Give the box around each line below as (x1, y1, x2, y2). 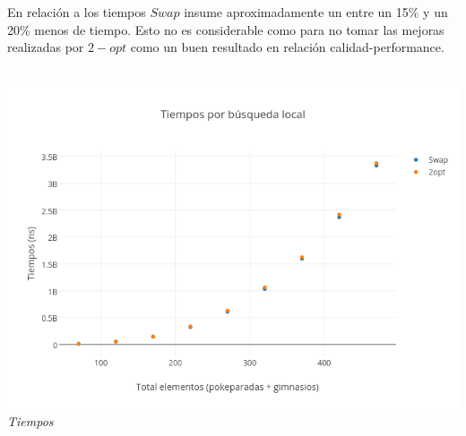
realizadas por (7, 38, 84, 56)
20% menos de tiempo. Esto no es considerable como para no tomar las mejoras (7, 20, 444, 38)
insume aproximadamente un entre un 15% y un (184, 3, 448, 21)
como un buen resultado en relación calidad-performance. (130, 38, 444, 56)
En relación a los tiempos (7, 3, 146, 21)
